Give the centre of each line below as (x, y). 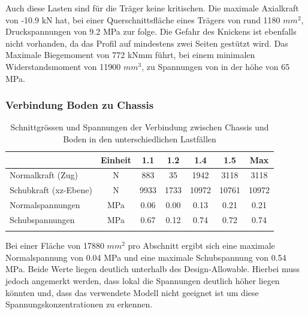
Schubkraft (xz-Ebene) (51, 190)
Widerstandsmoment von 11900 (63, 66)
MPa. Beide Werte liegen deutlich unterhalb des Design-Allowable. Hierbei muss (153, 269)
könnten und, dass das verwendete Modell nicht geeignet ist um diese (132, 292)
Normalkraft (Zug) (44, 175)
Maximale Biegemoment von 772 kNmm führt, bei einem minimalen (130, 55)
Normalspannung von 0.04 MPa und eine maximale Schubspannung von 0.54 (146, 257)
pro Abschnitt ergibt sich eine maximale (201, 246)
